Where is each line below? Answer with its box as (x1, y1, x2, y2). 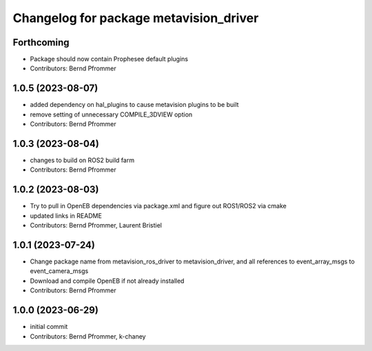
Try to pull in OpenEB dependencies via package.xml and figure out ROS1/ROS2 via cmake (30, 202, 287, 210)
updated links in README (30, 211, 103, 220)
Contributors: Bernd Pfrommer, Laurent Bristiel (30, 221, 162, 230)
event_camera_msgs (30, 267, 89, 275)
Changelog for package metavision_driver (12, 10, 259, 26)
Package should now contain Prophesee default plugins (30, 55, 189, 63)
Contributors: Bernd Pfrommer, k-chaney (30, 332, 146, 341)
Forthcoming (12, 37, 70, 48)
